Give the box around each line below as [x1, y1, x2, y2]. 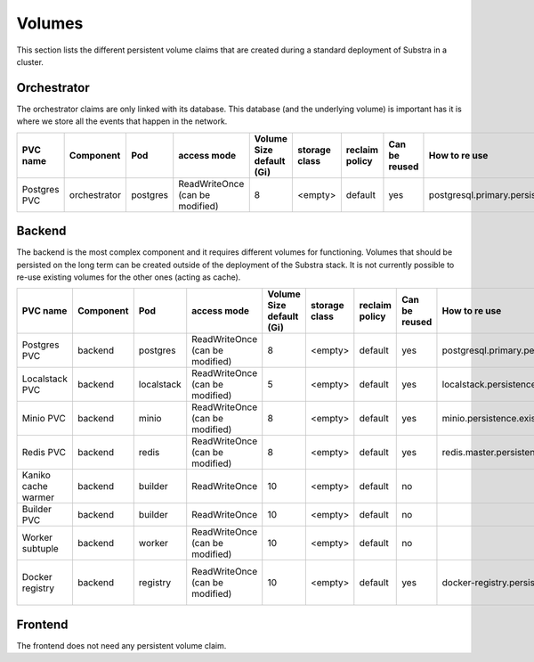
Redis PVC [21, 446, 67, 459]
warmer [21, 491, 55, 503]
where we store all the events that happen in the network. [16, 116, 228, 127]
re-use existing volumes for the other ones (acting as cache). [16, 272, 241, 282]
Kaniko [21, 469, 51, 481]
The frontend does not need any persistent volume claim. [16, 640, 227, 650]
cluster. [16, 56, 44, 67]
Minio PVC [21, 413, 66, 425]
